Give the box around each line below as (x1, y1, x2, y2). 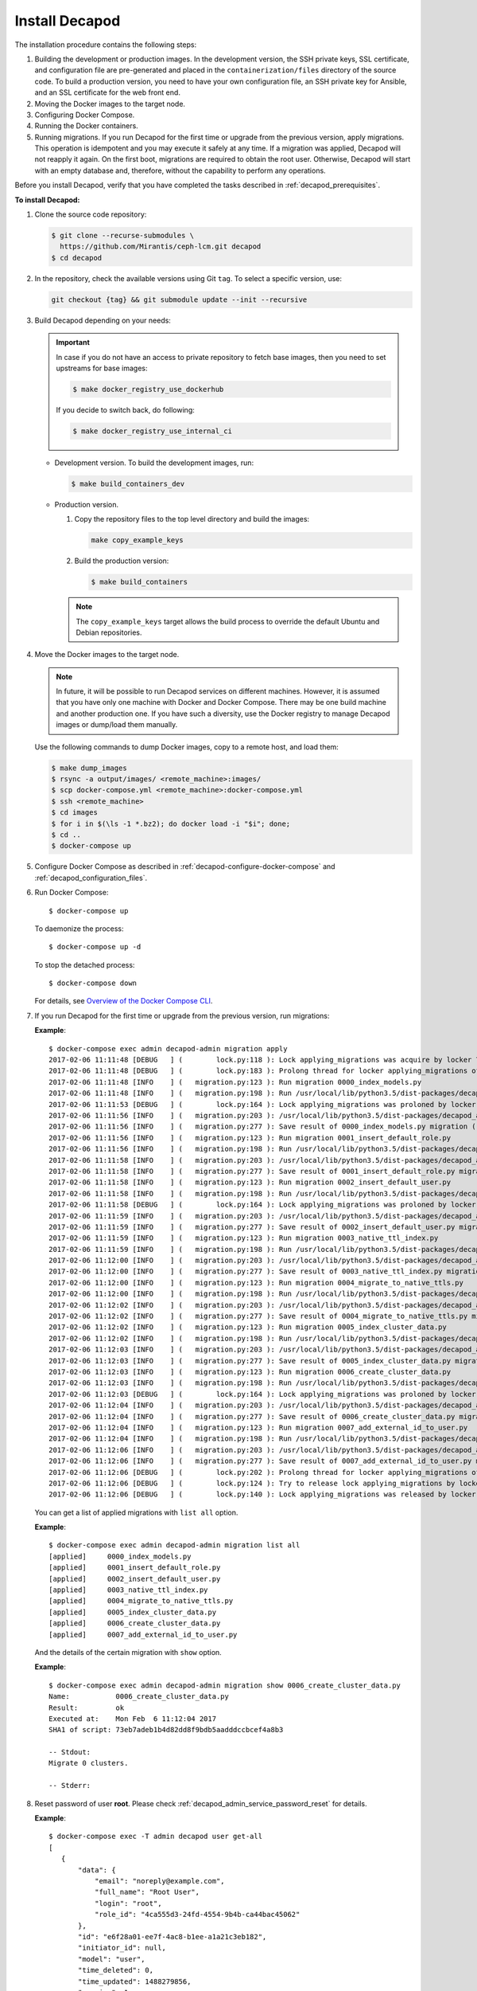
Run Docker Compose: (34, 888, 109, 898)
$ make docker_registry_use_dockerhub (72, 385, 224, 393)
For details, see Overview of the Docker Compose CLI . (34, 996, 213, 1006)
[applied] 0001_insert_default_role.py (48, 1563, 221, 1572)
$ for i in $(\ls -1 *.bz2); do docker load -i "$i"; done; (51, 819, 291, 828)
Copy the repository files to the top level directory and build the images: (74, 514, 310, 524)
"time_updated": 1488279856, (78, 1977, 192, 1986)
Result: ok (48, 1703, 125, 1712)
